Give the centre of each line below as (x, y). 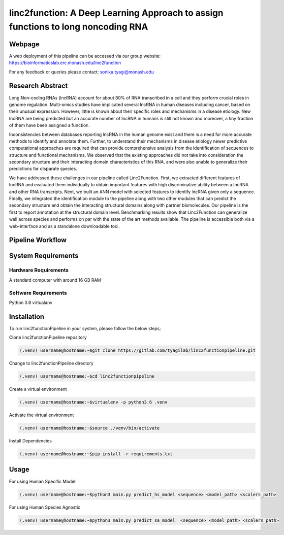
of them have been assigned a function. (49, 125)
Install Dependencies (30, 441)
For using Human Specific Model (42, 481)
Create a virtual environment (38, 389)
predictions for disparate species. (43, 169)
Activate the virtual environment (42, 415)
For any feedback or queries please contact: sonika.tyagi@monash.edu (81, 72)
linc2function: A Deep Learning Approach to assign (116, 13)
